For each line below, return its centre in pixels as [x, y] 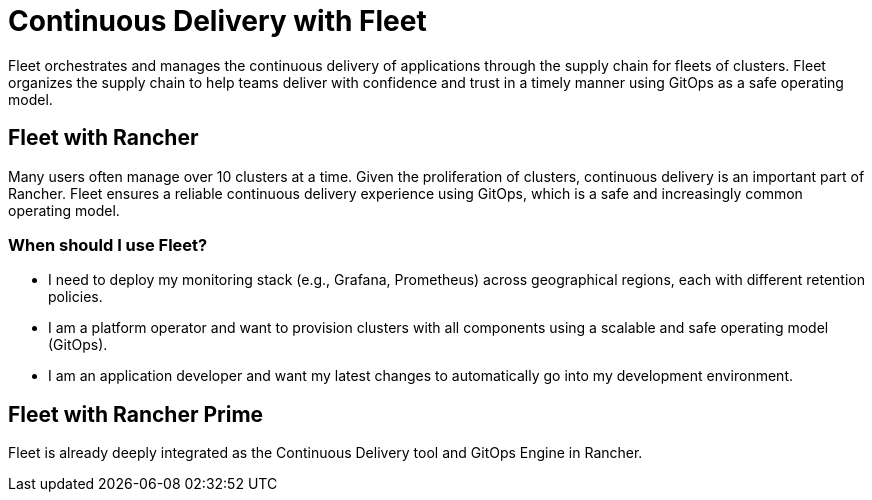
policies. [75, 297]
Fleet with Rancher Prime [136, 414]
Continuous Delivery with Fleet [217, 21]
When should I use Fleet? [108, 244]
